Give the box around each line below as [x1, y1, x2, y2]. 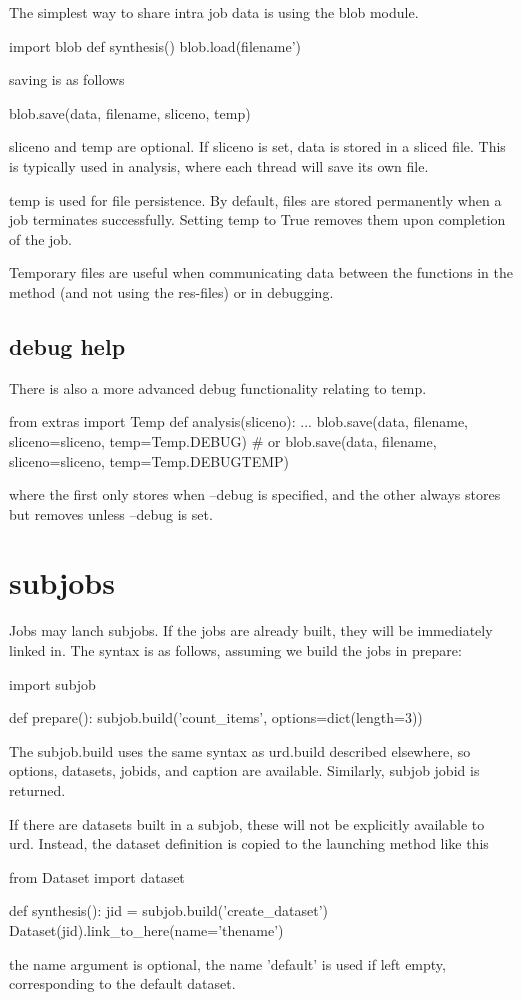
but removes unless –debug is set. [9, 503, 213, 524]
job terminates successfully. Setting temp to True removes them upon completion [9, 209, 506, 230]
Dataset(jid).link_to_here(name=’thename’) [9, 919, 284, 940]
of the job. [9, 228, 73, 249]
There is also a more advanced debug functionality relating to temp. [9, 377, 427, 398]
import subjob [9, 673, 96, 694]
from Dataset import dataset [9, 866, 185, 887]
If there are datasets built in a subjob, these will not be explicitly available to [9, 813, 485, 834]
